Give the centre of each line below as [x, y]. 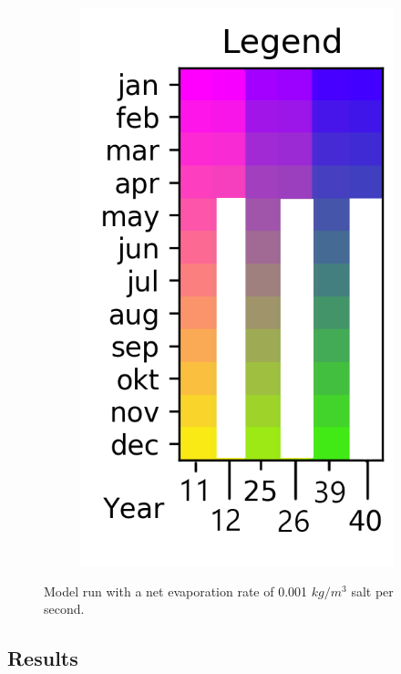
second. [64, 609]
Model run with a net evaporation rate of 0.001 [176, 591]
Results [43, 658]
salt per [372, 591]
